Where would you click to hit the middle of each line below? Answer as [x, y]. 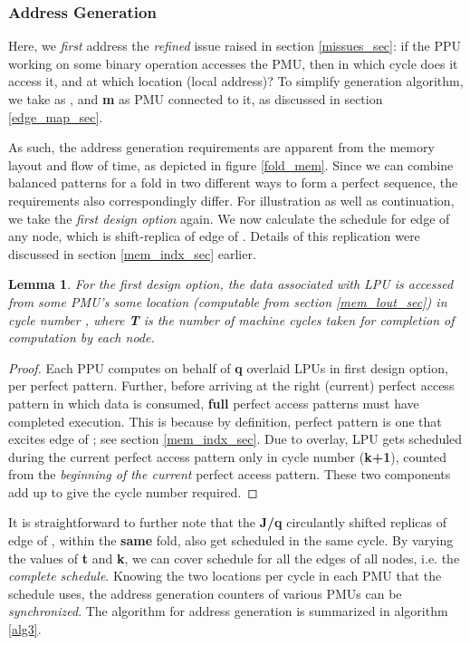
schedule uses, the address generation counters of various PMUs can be [205, 593]
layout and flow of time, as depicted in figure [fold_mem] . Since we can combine [231, 164]
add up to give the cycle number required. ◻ [133, 491]
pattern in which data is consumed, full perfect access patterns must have [214, 403]
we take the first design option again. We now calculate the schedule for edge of [229, 218]
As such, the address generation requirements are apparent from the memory [221, 147]
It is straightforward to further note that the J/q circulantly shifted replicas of [227, 522]
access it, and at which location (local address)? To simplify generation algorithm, [236, 81]
